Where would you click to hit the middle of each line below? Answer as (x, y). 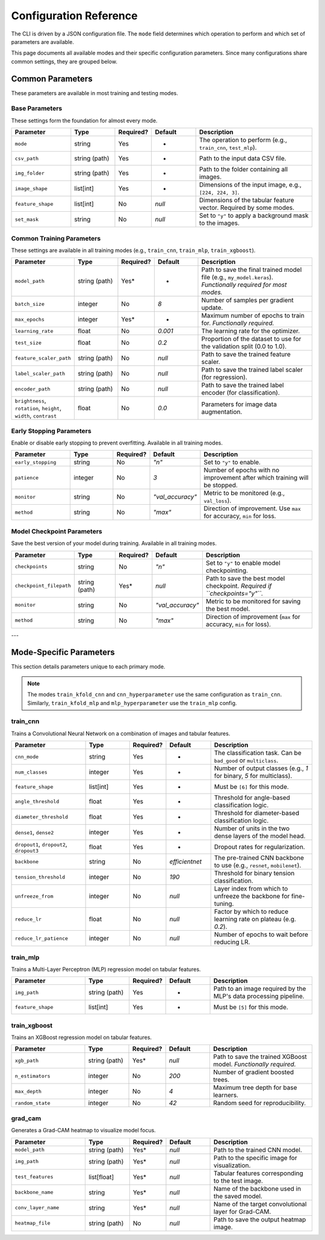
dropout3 (27, 850)
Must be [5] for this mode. (251, 1007)
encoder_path (32, 389)
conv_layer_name (37, 1208)
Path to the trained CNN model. (258, 1150)
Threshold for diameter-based (257, 813)
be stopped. (221, 486)
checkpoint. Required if (239, 585)
